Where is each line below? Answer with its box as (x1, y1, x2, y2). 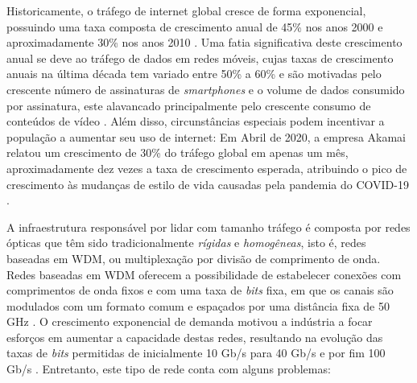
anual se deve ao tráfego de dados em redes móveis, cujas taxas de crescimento (6, 49, 394, 66)
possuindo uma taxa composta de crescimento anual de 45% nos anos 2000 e (6, 18, 383, 35)
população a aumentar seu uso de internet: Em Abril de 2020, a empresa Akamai (6, 128, 407, 145)
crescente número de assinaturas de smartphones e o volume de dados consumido (6, 80, 405, 97)
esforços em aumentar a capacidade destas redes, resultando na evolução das (6, 328, 383, 345)
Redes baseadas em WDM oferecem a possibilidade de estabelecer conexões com (6, 266, 402, 282)
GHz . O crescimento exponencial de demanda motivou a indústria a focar (6, 313, 373, 330)
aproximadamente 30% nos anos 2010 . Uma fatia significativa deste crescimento (6, 34, 403, 51)
